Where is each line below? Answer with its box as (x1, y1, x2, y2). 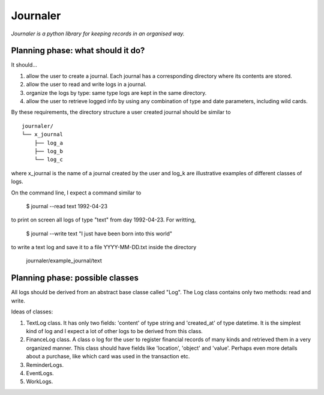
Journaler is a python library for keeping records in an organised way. (11, 30, 185, 37)
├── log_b (34, 148, 63, 154)
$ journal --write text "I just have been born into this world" (26, 230, 173, 237)
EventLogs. (26, 369, 54, 376)
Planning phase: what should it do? (11, 46, 145, 56)
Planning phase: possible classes (11, 273, 139, 283)
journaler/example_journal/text (26, 257, 102, 264)
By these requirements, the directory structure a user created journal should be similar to (11, 109, 231, 116)
